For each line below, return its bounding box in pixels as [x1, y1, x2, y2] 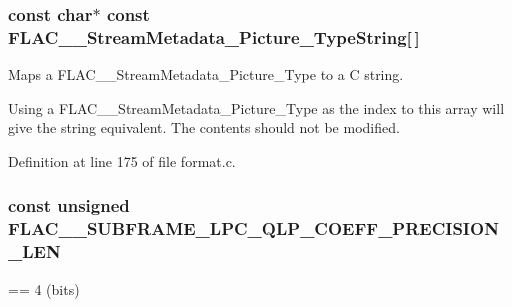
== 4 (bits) [8, 278, 80, 299]
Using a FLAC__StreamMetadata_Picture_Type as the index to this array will [8, 97, 505, 118]
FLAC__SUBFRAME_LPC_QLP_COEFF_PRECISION [8, 216, 499, 241]
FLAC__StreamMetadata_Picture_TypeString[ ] [8, 24, 420, 49]
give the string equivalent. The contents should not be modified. [8, 117, 400, 138]
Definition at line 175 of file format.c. [8, 150, 236, 171]
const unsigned [8, 193, 130, 218]
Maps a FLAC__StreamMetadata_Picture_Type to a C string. [8, 64, 404, 85]
